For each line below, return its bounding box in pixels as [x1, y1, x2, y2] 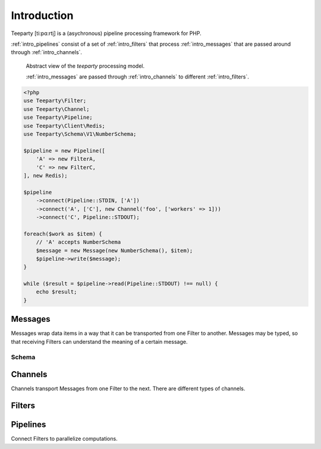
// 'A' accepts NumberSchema [36, 239, 121, 246]
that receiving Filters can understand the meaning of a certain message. [11, 338, 188, 345]
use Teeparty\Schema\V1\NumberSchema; [23, 131, 137, 138]
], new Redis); [23, 172, 68, 179]
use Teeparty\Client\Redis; [23, 122, 105, 129]
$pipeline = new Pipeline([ [23, 147, 105, 154]
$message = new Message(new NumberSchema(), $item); [36, 247, 193, 254]
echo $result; [36, 289, 77, 295]
